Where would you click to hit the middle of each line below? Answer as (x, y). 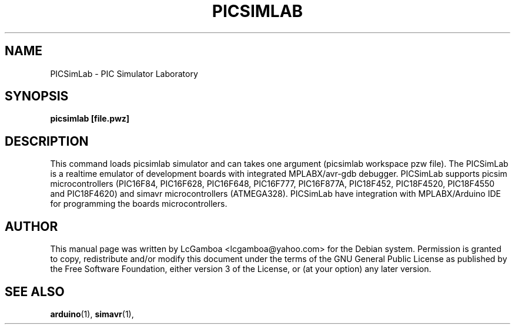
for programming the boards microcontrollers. (139, 204)
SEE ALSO (35, 291)
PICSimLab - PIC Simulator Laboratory (124, 73)
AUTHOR (31, 226)
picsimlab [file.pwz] (90, 119)
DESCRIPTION (47, 141)
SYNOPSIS (37, 96)
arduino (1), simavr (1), (92, 314)
